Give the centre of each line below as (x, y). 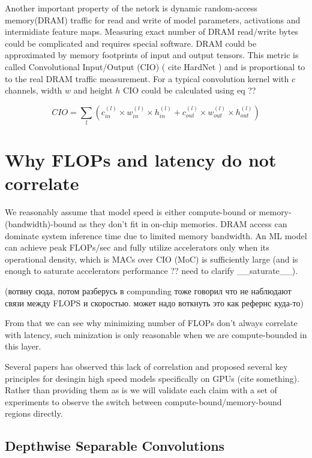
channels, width (34, 90)
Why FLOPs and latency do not (141, 160)
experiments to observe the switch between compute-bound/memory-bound (143, 401)
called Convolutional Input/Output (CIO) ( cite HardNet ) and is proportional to (155, 66)
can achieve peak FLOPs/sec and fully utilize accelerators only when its (137, 247)
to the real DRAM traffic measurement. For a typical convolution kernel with (147, 78)
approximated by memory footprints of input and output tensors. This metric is (152, 55)
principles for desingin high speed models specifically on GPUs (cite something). (152, 378)
